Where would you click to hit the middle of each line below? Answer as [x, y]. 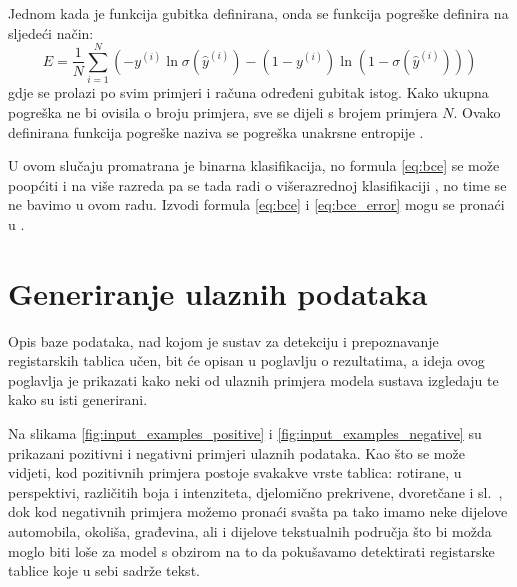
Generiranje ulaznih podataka [218, 292]
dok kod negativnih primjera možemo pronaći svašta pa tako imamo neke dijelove [258, 511]
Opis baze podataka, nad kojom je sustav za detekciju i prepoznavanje [223, 340]
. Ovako [477, 111]
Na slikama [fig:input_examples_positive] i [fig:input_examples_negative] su [245, 432]
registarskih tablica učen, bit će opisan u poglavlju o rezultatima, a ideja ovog [246, 360]
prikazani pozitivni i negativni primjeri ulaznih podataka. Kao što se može [236, 452]
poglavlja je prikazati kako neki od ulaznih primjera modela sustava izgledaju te [253, 379]
